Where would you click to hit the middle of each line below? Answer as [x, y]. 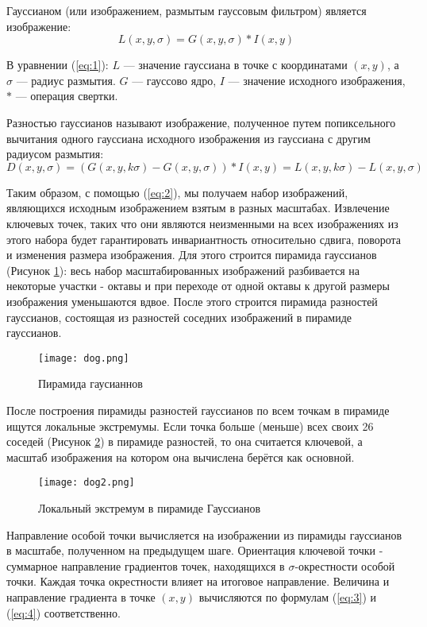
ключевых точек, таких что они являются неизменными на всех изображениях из [202, 223]
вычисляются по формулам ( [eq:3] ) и [288, 596]
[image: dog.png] [84, 358]
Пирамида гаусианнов [90, 383]
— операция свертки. [67, 96]
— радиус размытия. [66, 80]
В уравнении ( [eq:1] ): [58, 65]
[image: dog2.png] [87, 483]
